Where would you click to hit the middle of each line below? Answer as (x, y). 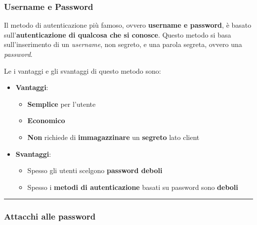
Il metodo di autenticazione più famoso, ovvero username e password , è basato (128, 25)
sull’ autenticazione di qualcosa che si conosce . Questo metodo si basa (118, 34)
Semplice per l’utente (62, 104)
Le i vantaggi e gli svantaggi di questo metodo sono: (83, 70)
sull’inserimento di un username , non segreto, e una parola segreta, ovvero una (123, 44)
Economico (46, 120)
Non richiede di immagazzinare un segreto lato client (113, 137)
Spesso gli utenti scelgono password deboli (95, 170)
